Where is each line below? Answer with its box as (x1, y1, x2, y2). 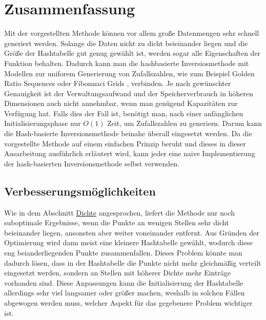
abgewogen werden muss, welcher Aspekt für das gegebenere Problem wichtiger (4, 297, 253, 308)
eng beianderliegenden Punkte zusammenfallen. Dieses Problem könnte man (4, 247, 242, 258)
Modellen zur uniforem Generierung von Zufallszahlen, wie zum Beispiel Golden (4, 68, 255, 78)
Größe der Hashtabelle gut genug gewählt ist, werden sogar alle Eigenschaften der (4, 48, 261, 58)
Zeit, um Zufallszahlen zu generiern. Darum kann (107, 118, 262, 129)
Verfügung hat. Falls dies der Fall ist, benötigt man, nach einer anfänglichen (4, 108, 243, 118)
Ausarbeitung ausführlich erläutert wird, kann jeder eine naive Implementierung (4, 148, 256, 159)
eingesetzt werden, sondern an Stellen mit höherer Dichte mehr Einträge (4, 267, 231, 278)
